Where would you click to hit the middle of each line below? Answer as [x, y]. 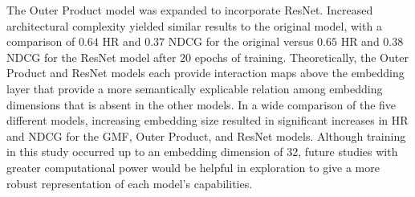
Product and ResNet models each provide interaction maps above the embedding [205, 73]
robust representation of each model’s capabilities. [130, 183]
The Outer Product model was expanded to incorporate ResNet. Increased [190, 10]
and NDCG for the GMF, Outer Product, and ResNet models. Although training [206, 135]
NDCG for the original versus [241, 41]
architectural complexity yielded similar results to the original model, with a [194, 25]
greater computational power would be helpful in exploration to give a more [193, 167]
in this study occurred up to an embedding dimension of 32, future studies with [202, 152]
